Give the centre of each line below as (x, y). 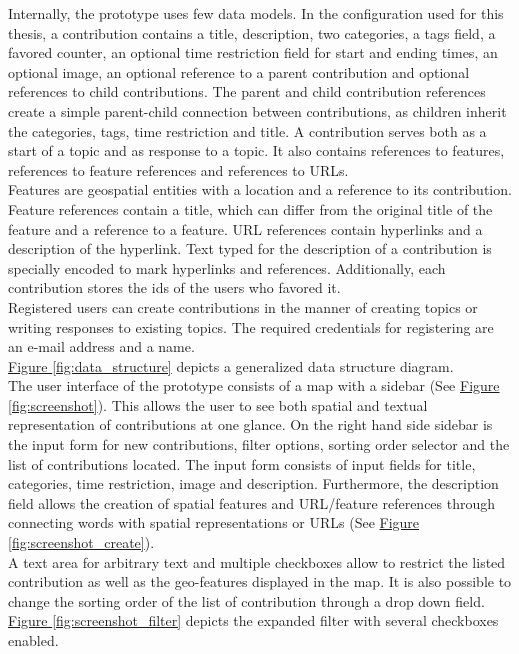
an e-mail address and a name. (101, 346)
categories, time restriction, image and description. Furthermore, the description (253, 483)
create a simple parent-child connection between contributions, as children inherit (257, 110)
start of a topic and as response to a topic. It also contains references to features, (256, 150)
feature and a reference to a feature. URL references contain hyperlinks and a (245, 228)
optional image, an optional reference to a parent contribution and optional (239, 71)
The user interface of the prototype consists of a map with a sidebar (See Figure (254, 385)
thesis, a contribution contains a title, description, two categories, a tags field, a (252, 32)
